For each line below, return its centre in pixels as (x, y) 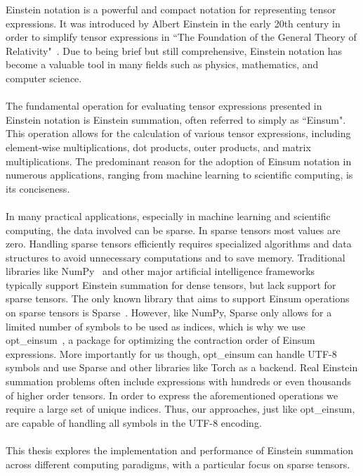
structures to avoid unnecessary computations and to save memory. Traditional (176, 257)
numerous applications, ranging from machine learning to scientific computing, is (179, 175)
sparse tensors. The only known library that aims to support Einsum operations (178, 298)
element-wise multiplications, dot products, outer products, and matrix (158, 147)
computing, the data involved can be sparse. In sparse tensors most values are (173, 230)
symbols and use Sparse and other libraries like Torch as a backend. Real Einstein (182, 367)
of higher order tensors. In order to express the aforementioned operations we (172, 395)
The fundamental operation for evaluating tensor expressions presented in (164, 106)
